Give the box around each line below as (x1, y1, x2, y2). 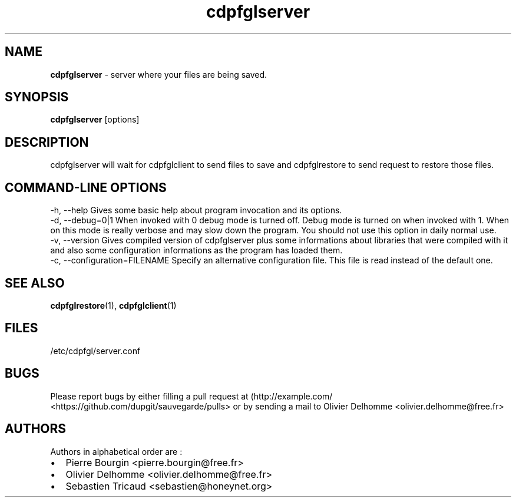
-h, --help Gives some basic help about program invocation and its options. (50, 205, 342, 216)
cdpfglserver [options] (50, 114, 140, 125)
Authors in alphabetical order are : (50, 446, 183, 457)
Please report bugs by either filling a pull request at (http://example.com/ (50, 391, 333, 401)
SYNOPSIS (5, 90, 69, 105)
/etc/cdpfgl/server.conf (50, 345, 141, 356)
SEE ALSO (5, 275, 65, 290)
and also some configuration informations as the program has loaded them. (50, 245, 343, 256)
